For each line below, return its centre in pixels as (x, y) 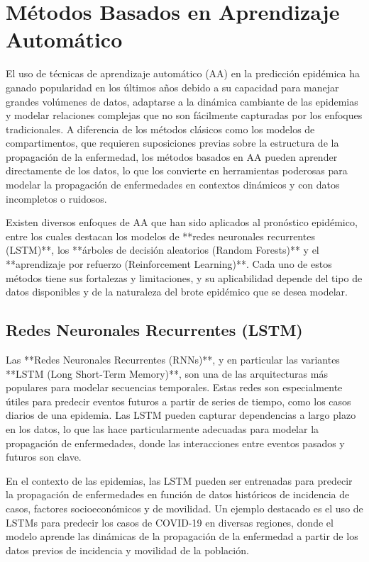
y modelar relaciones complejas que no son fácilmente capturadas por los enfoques (184, 115)
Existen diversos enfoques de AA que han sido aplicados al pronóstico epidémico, (182, 222)
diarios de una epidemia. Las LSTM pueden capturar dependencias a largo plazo (181, 415)
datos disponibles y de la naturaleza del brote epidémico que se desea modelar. (177, 292)
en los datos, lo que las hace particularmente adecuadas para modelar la (163, 428)
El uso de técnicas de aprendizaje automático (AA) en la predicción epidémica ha (183, 73)
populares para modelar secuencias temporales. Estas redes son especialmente (174, 387)
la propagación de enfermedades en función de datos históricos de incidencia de (178, 494)
